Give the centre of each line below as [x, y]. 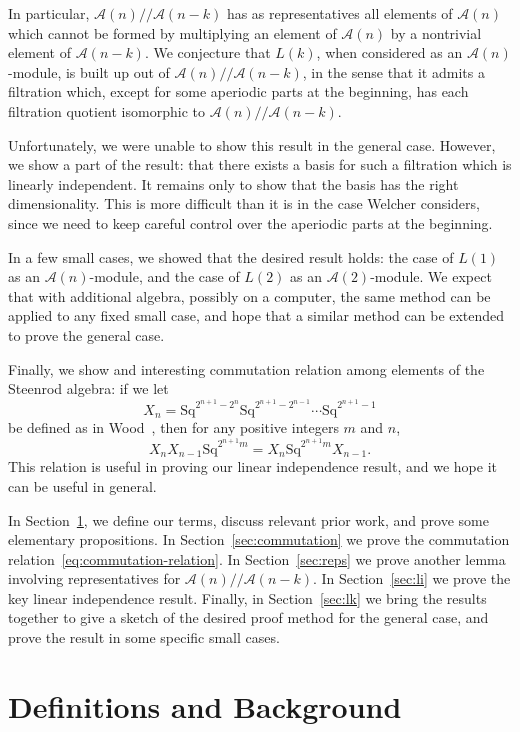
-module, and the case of [164, 276]
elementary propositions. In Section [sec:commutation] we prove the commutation [259, 539]
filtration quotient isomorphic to [106, 110]
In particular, [49, 13]
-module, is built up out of [89, 71]
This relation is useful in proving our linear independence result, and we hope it [252, 466]
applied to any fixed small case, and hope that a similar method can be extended [256, 315]
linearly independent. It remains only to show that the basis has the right [233, 183]
